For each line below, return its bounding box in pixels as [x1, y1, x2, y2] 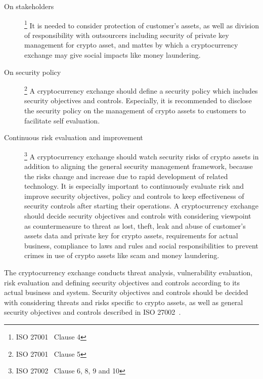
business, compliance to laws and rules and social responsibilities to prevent [24, 240, 258, 250]
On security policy [4, 66, 61, 77]
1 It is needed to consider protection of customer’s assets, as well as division [24, 18, 259, 30]
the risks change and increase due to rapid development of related [24, 171, 228, 181]
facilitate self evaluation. [24, 115, 100, 125]
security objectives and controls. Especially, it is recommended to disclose [24, 95, 252, 106]
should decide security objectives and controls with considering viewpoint [24, 210, 251, 221]
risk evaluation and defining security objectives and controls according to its [4, 277, 240, 287]
